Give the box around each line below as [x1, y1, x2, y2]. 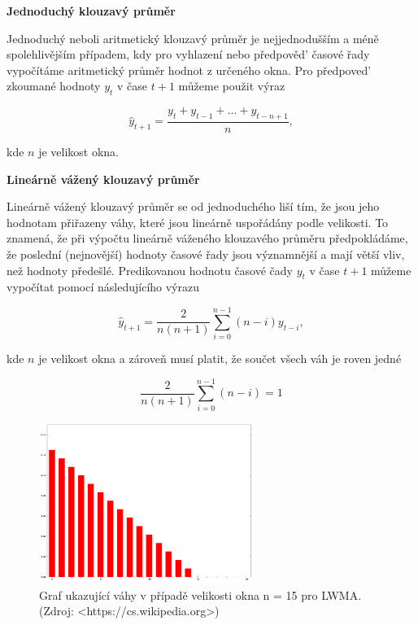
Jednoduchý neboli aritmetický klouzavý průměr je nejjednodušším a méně [7, 29, 379, 46]
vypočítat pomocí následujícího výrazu [7, 278, 199, 295]
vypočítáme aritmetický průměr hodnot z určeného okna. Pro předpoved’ [7, 61, 372, 78]
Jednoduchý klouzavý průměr [7, 2, 176, 19]
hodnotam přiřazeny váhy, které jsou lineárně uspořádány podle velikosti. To [7, 213, 389, 230]
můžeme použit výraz [178, 77, 285, 94]
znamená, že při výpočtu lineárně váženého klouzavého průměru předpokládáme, [7, 229, 408, 247]
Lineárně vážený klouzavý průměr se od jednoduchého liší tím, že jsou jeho [7, 198, 380, 215]
